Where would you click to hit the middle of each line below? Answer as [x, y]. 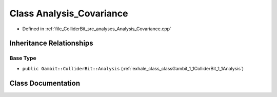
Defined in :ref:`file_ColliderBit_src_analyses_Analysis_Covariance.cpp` [97, 29]
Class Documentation [45, 83]
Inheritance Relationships [51, 43]
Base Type [23, 58]
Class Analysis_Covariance [69, 13]
